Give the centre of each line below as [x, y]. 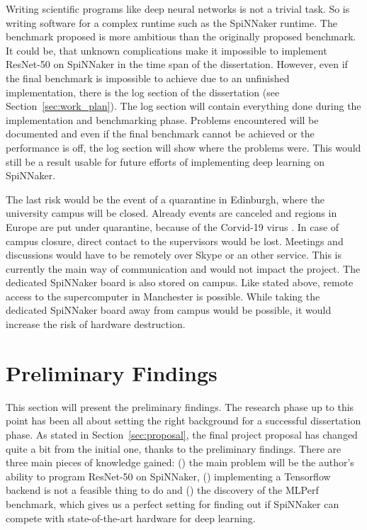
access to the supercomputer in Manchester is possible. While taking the [163, 296]
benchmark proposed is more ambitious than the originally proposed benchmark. [181, 36]
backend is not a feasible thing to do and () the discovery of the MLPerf [162, 490]
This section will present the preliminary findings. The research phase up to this [180, 406]
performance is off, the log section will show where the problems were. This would [183, 147]
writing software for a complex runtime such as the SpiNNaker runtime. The [171, 22]
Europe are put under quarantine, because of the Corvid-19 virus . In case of [173, 226]
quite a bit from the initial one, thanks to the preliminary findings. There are [174, 448]
